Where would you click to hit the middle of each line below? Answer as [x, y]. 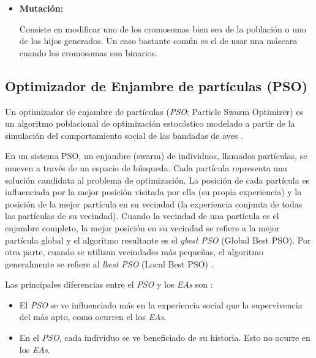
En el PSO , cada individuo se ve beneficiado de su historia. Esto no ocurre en [165, 337]
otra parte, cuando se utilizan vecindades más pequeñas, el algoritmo [134, 252]
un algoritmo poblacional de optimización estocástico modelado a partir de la [150, 123]
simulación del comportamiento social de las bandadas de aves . [124, 135]
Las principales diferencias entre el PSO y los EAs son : [109, 284]
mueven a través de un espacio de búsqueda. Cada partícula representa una [146, 167]
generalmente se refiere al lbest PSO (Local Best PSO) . [109, 263]
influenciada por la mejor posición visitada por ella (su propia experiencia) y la [153, 192]
